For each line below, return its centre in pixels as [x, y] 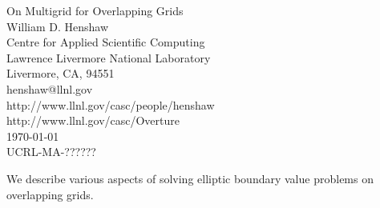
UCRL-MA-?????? [51, 152]
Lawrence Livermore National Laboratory [109, 57]
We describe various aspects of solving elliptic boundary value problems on [190, 178]
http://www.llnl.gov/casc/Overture [93, 120]
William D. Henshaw [58, 26]
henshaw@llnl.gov [50, 88]
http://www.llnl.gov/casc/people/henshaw [111, 104]
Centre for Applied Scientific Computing [106, 42]
